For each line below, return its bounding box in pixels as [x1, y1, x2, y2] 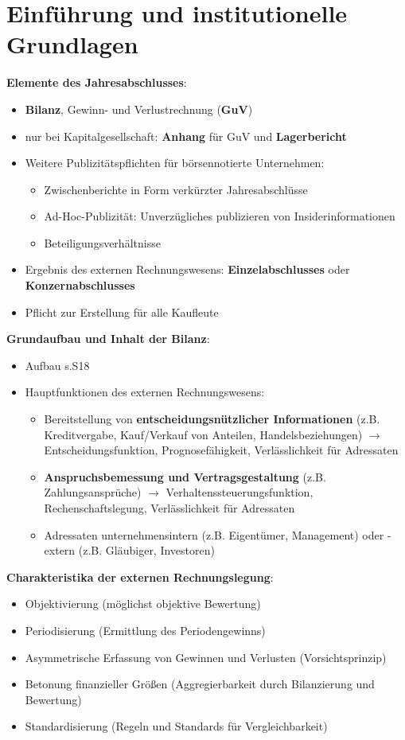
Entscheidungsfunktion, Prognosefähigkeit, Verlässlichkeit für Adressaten [44, 442, 399, 458]
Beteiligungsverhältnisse [44, 234, 161, 251]
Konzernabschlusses [25, 277, 135, 294]
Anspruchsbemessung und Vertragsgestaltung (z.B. [44, 468, 326, 485]
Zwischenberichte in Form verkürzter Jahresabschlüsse [44, 181, 308, 197]
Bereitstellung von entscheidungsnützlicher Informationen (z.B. [44, 411, 380, 427]
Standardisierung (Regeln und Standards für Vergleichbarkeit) [25, 718, 328, 734]
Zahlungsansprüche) [44, 484, 142, 500]
